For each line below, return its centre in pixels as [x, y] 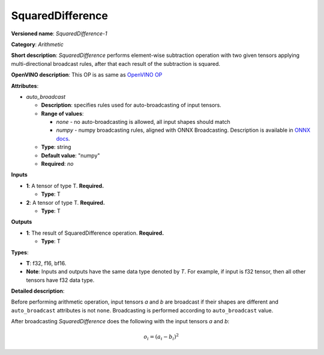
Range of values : [62, 113]
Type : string [56, 147]
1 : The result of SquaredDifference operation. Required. [95, 233]
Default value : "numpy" [70, 155]
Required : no [57, 164]
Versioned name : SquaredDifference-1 [59, 34]
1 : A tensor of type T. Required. [65, 186]
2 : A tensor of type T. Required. [65, 202]
